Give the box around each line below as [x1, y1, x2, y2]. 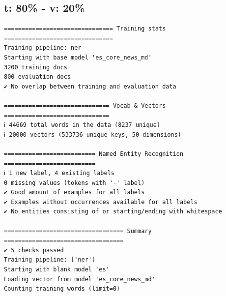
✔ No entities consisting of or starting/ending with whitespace [4, 208, 222, 215]
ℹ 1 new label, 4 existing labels [4, 170, 114, 177]
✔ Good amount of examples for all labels [4, 189, 145, 196]
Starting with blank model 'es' [4, 266, 110, 273]
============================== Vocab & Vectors [4, 102, 166, 109]
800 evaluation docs [4, 73, 71, 81]
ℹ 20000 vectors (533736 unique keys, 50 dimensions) [4, 131, 182, 138]
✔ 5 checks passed [4, 246, 64, 254]
